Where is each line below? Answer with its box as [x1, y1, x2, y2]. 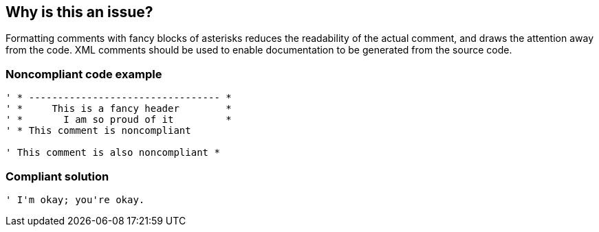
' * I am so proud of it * [6, 114, 232, 126]
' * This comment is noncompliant [6, 125, 191, 137]
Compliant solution [6, 169, 109, 183]
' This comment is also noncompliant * [6, 147, 220, 159]
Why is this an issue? [6, 3, 153, 21]
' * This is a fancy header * [6, 103, 232, 115]
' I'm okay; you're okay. [6, 194, 145, 205]
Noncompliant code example [6, 67, 162, 81]
